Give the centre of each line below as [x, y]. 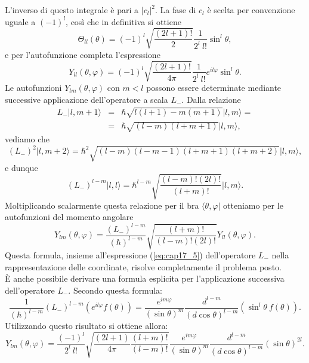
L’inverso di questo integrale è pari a [72, 10]
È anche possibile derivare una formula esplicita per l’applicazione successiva [145, 278]
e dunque [21, 167]
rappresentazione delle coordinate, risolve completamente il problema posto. [143, 266]
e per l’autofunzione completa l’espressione [83, 54]
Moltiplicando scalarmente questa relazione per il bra [102, 205]
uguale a [20, 21]
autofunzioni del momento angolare [69, 217]
